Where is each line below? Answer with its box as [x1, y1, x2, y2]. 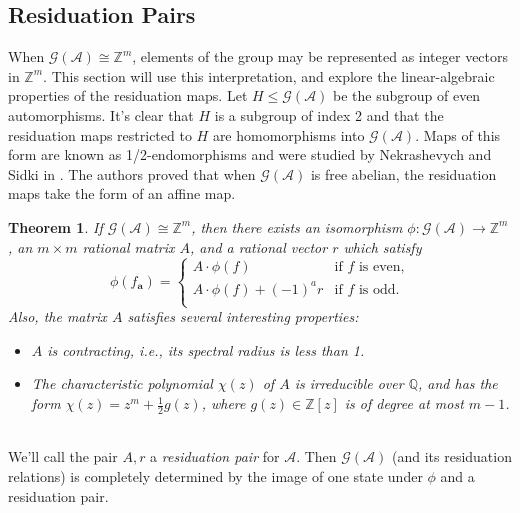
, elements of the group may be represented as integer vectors [132, 46, 509, 67]
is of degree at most [344, 393, 464, 414]
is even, [358, 260, 405, 275]
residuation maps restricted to [8, 124, 192, 145]
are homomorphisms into [212, 124, 365, 145]
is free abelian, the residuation [310, 163, 497, 184]
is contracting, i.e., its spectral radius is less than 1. [47, 339, 365, 360]
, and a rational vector [190, 236, 328, 257]
